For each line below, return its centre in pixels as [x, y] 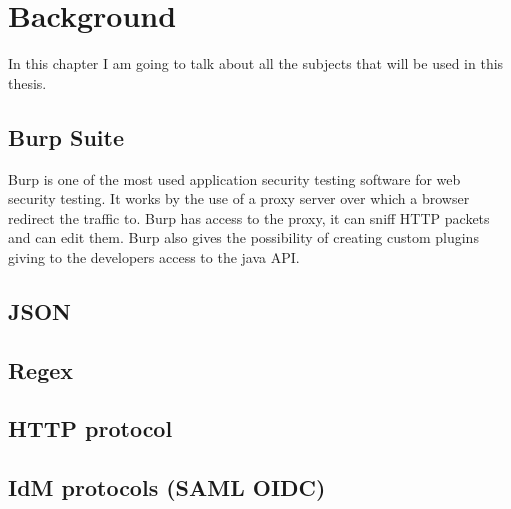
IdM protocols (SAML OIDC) [167, 487]
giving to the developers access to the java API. [154, 256]
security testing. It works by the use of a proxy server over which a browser [239, 198]
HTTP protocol [90, 428]
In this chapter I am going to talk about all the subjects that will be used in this [256, 63]
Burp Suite [66, 136]
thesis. [27, 82]
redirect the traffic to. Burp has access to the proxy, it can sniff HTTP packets [249, 217]
